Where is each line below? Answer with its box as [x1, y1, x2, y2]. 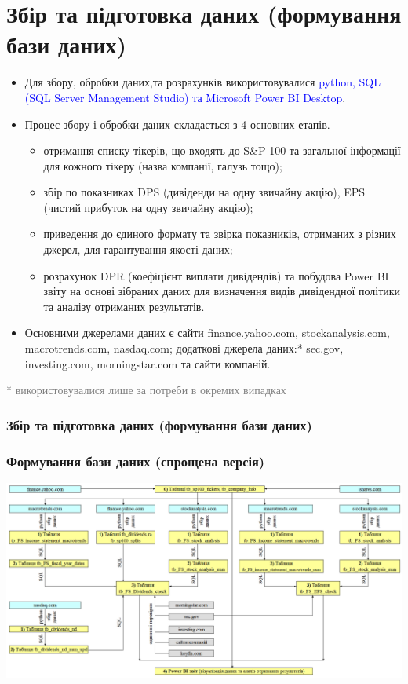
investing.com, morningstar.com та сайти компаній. [24, 355, 271, 371]
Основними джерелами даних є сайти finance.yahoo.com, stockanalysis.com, [24, 324, 390, 341]
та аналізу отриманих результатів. [43, 298, 205, 314]
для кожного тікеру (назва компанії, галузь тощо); [43, 157, 282, 174]
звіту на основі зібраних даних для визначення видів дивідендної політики [43, 283, 401, 299]
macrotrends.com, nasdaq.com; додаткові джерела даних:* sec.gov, [24, 340, 344, 357]
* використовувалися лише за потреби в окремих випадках [6, 382, 286, 398]
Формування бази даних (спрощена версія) [6, 451, 265, 470]
